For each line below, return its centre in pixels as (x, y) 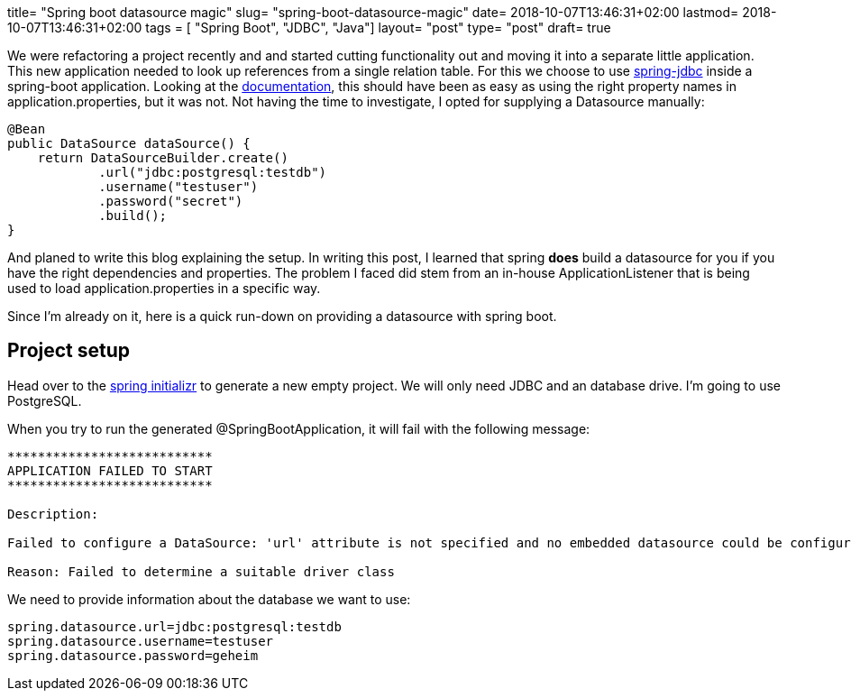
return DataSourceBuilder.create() (163, 158)
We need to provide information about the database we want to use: (209, 599)
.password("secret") (171, 201)
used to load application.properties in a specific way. (164, 288)
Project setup (69, 351)
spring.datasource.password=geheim (133, 655)
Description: (53, 514)
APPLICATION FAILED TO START (110, 470)
